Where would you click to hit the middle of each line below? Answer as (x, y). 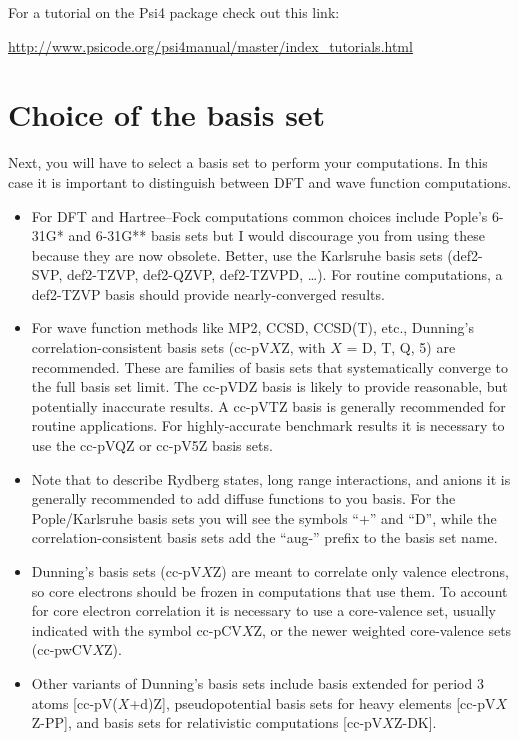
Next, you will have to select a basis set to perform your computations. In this (248, 162)
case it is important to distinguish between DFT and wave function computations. (260, 181)
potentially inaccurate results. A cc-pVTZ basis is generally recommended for (268, 405)
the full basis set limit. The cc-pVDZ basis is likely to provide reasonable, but (269, 386)
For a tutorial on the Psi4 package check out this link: (174, 12)
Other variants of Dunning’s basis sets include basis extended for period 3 (257, 682)
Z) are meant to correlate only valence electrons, (360, 571)
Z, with (303, 347)
